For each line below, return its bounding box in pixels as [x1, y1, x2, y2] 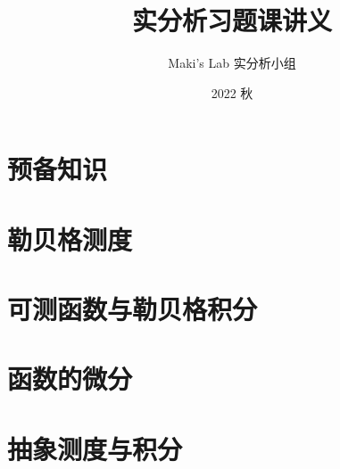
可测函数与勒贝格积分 [7, 291, 258, 327]
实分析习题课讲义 [131, 2, 332, 38]
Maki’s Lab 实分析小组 [168, 53, 296, 72]
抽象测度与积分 [7, 430, 183, 466]
